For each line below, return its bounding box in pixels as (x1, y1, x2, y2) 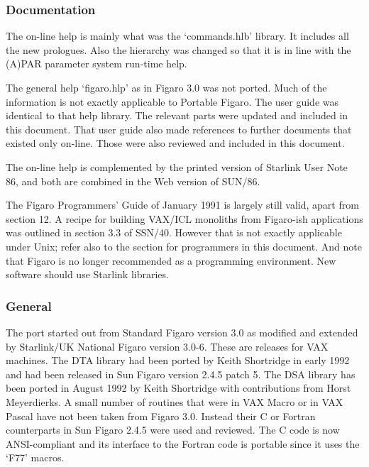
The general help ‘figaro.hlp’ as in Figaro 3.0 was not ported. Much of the (6, 80, 327, 94)
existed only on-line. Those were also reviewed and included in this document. (6, 136, 345, 150)
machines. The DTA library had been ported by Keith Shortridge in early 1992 (6, 353, 350, 368)
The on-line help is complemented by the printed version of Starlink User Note (6, 159, 348, 174)
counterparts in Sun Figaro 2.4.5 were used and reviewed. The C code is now (6, 422, 340, 437)
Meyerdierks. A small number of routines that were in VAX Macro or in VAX (6, 394, 343, 409)
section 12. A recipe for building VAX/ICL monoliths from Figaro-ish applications (6, 211, 363, 226)
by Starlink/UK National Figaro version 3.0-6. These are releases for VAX (6, 339, 329, 353)
